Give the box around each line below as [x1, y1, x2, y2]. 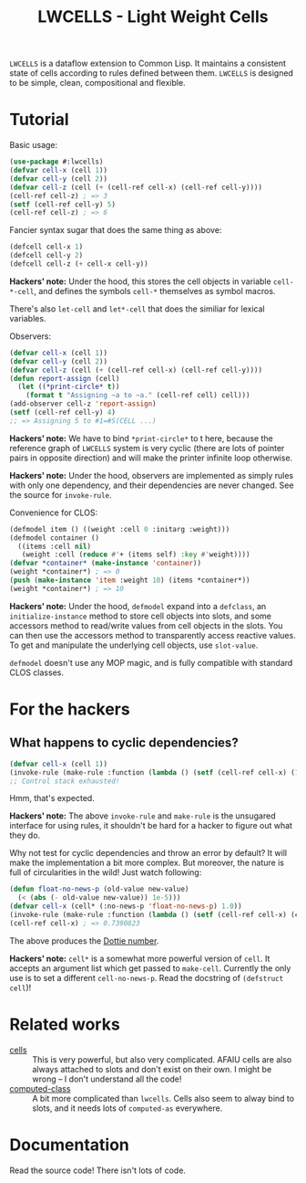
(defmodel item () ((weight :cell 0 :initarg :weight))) [9, 524, 230, 533]
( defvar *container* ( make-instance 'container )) [9, 559, 202, 568]
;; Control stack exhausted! [9, 776, 120, 786]
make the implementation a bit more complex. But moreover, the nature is [9, 857, 285, 869]
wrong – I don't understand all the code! [32, 1073, 182, 1084]
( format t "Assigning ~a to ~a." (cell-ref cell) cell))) [25, 391, 250, 400]
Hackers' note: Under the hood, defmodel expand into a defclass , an [9, 600, 267, 611]
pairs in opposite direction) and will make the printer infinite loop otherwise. [9, 452, 293, 463]
